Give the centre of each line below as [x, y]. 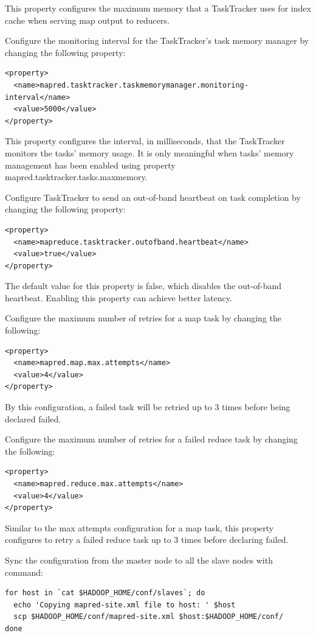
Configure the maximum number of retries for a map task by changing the [143, 318]
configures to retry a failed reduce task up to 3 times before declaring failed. [147, 540]
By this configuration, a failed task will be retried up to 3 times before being [148, 407]
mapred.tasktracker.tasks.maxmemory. [76, 177]
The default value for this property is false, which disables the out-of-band [143, 286]
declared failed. [33, 418]
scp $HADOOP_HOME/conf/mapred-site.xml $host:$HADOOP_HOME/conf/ [149, 617]
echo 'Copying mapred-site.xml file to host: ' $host [125, 605]
